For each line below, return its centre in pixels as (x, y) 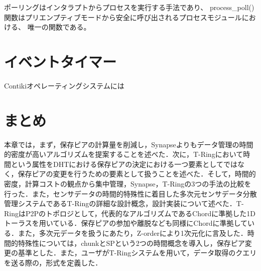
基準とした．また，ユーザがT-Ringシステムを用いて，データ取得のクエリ (137, 253)
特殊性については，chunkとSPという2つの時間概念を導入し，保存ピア (131, 243)
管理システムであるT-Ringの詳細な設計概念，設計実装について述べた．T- (124, 203)
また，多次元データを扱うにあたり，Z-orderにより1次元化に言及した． (133, 233)
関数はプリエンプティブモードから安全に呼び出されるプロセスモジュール (123, 17)
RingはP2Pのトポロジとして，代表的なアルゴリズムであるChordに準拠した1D (130, 213)
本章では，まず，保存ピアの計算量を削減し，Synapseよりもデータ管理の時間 (129, 144)
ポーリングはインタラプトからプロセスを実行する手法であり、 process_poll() (129, 7)
